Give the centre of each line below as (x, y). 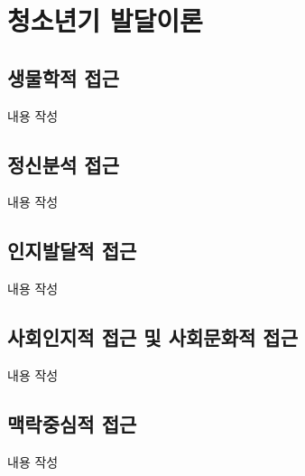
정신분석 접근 (63, 164)
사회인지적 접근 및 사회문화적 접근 (152, 337)
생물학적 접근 (63, 77)
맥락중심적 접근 (72, 423)
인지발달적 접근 (72, 251)
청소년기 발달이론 (105, 20)
